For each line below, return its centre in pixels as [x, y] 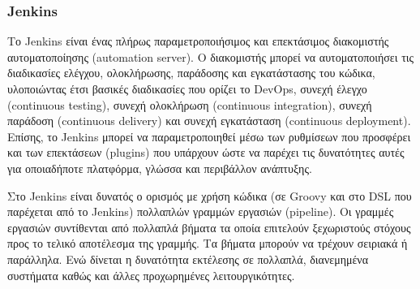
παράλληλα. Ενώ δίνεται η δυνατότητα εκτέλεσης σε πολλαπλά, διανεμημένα [188, 259]
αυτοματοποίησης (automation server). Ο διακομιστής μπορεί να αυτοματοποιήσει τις [211, 56]
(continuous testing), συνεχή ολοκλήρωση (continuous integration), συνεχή [190, 104]
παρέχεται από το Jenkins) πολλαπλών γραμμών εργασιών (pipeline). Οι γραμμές [201, 211]
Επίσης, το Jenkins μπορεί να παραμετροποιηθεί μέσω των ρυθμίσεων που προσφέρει [209, 136]
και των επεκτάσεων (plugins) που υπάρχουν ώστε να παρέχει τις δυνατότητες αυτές [206, 152]
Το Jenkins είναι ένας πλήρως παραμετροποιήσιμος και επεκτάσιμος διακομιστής [198, 41]
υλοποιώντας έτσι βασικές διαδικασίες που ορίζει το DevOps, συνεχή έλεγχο [187, 88]
